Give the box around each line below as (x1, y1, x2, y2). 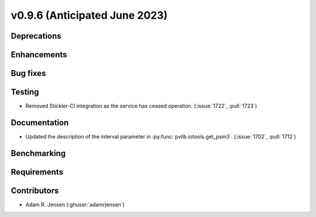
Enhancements (11, 50, 67, 60)
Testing (11, 87, 39, 97)
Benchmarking (11, 148, 66, 158)
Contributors (11, 185, 59, 195)
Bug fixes (11, 68, 46, 78)
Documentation (11, 118, 69, 128)
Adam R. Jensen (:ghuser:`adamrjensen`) (25, 201, 125, 208)
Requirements (11, 167, 64, 177)
